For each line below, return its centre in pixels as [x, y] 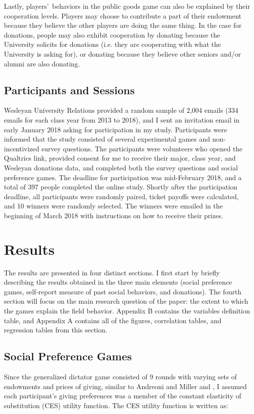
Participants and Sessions [69, 90]
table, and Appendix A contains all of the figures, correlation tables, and [113, 320]
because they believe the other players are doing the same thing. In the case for [123, 25]
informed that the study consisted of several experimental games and [107, 139]
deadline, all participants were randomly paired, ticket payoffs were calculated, [121, 196]
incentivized [22, 148]
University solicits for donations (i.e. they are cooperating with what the [113, 44]
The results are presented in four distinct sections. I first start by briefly [112, 272]
